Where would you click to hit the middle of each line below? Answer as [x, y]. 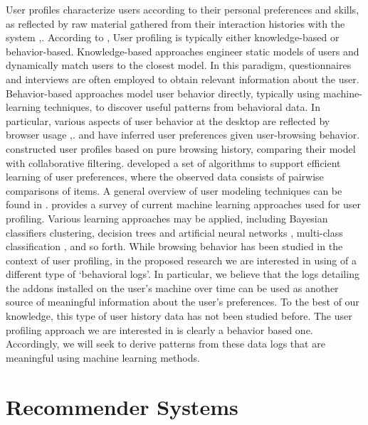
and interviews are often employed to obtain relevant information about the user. [183, 79]
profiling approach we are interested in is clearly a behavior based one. [159, 329]
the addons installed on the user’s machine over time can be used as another [172, 287]
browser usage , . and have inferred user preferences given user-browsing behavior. [183, 135]
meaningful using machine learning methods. [103, 357]
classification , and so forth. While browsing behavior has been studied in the [174, 246]
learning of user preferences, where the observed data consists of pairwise [165, 177]
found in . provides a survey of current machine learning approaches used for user [183, 204]
